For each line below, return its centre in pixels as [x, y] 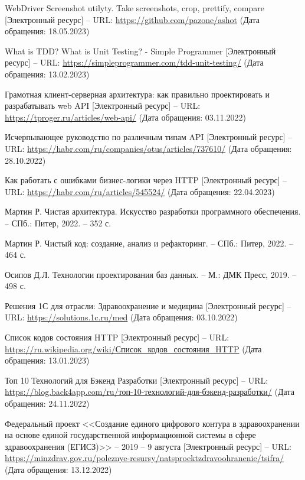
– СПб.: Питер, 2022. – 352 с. [58, 223]
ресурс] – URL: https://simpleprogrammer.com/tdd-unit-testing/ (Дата [134, 62]
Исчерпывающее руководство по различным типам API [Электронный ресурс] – [149, 137]
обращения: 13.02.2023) [47, 74]
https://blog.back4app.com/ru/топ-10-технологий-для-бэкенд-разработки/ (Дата [150, 392]
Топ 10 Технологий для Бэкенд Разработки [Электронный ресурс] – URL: [137, 380]
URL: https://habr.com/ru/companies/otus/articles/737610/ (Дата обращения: [148, 148]
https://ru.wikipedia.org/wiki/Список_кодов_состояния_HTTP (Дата [133, 348]
